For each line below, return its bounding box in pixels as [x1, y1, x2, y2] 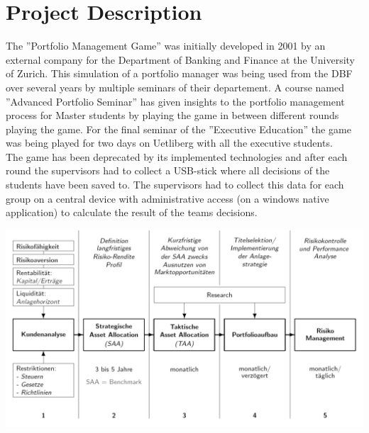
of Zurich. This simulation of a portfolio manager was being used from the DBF [6, 66, 353, 81]
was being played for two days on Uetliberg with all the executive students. [6, 135, 333, 150]
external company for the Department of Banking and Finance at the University [6, 52, 355, 67]
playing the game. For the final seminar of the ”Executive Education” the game [6, 121, 351, 136]
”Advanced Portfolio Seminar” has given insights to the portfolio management [6, 94, 345, 108]
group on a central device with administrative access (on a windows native [6, 191, 329, 206]
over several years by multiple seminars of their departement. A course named [6, 79, 344, 94]
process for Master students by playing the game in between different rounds [6, 108, 339, 123]
